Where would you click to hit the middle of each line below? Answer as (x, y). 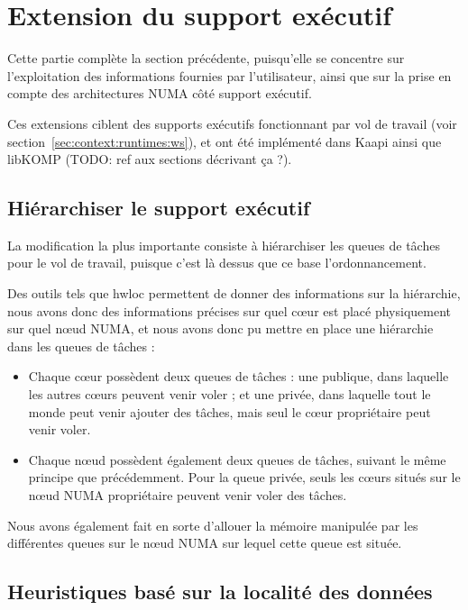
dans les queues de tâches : (81, 346)
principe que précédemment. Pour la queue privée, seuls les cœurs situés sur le (244, 477)
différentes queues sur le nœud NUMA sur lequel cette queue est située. (205, 543)
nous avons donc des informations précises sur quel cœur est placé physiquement (229, 310)
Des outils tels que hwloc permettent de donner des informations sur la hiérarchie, (234, 293)
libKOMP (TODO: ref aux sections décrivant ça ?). (150, 159)
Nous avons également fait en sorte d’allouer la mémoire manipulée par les (213, 525)
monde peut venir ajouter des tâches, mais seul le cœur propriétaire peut (229, 411)
